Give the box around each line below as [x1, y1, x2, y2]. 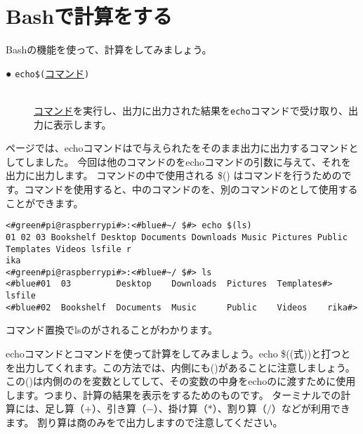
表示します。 [53, 117, 112, 131]
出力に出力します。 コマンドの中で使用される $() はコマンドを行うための [6, 168, 342, 183]
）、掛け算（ [153, 401, 208, 416]
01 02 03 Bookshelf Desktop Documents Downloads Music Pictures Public [6, 232, 348, 242]
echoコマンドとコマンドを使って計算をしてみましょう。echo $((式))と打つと [6, 346, 351, 361]
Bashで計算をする [6, 1, 173, 30]
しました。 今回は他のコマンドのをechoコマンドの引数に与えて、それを [25, 154, 351, 169]
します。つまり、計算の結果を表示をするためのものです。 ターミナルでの [6, 387, 341, 402]
